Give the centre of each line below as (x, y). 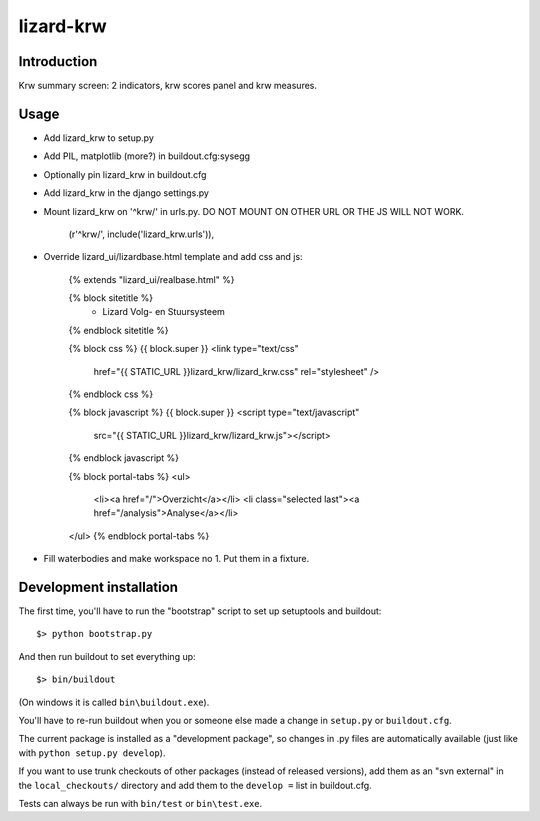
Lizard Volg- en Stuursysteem (163, 312)
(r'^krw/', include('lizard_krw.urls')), (141, 234)
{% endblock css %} (111, 394)
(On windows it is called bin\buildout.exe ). (114, 702)
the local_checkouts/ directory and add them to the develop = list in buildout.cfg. (195, 785)
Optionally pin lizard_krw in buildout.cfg (125, 174)
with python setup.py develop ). (92, 752)
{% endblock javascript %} (124, 458)
